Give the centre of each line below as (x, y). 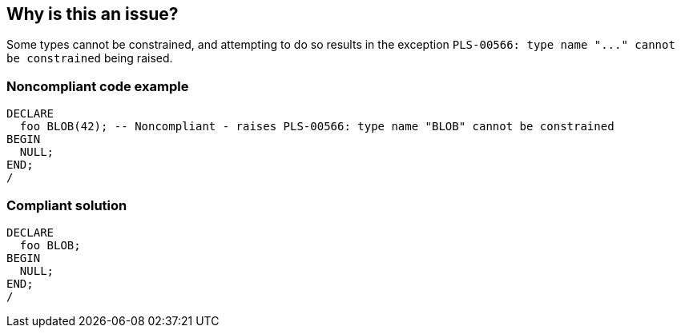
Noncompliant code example (98, 86)
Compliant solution (67, 205)
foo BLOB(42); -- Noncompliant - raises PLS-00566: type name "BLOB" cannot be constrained (317, 127)
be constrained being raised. (90, 58)
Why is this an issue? (93, 14)
